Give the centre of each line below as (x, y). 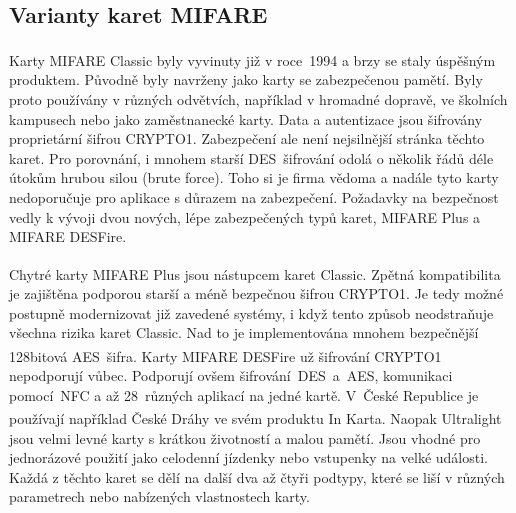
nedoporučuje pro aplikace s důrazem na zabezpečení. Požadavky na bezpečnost (254, 197)
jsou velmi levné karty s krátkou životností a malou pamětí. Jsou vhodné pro (245, 437)
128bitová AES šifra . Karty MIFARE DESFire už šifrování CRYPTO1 (225, 355)
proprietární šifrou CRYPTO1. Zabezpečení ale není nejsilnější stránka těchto (247, 138)
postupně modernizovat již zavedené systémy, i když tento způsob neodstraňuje (251, 312)
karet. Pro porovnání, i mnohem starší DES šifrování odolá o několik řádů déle (251, 157)
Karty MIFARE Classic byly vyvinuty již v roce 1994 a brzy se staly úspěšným (252, 59)
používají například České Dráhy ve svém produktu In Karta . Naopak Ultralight (255, 417)
